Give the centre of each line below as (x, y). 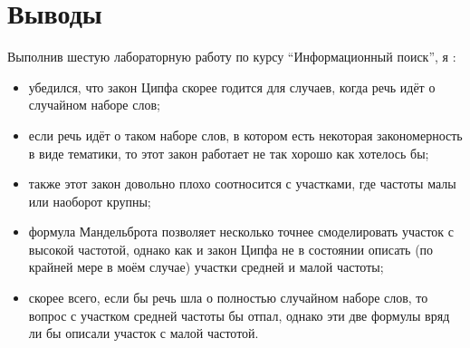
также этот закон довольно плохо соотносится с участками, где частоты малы (242, 184)
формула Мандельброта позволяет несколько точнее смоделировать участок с (241, 232)
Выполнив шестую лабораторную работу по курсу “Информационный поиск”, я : (232, 57)
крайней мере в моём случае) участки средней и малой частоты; (206, 267)
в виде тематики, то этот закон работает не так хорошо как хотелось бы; (229, 153)
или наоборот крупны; (90, 201)
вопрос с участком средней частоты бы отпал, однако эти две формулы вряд (239, 315)
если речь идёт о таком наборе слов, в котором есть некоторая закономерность (245, 135)
